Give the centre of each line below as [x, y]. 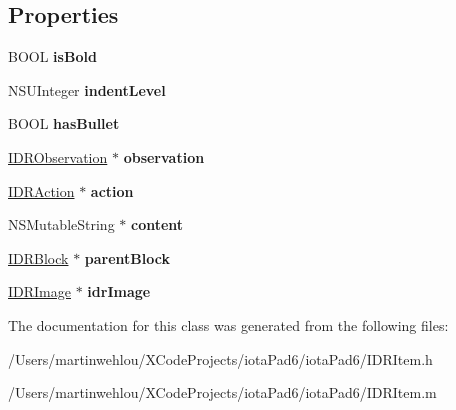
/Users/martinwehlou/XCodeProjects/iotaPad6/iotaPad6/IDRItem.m [222, 392]
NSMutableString [61, 224]
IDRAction [41, 190]
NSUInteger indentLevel [87, 89]
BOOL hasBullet [64, 123]
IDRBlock [38, 257]
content [157, 224]
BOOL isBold [52, 56]
